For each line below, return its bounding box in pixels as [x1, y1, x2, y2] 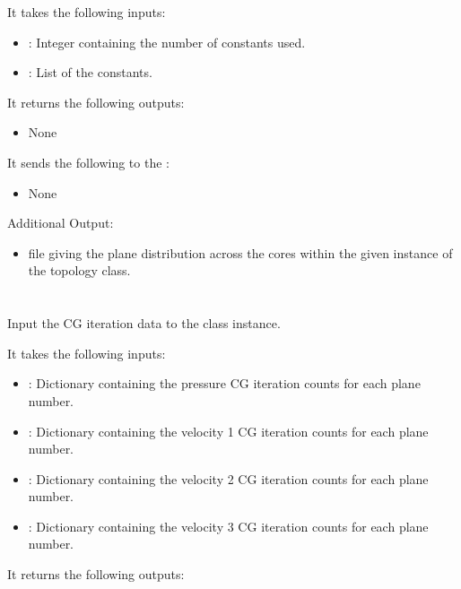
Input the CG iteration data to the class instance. [7, 314, 281, 333]
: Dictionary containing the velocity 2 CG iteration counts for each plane [28, 469, 429, 488]
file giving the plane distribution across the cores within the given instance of [28, 243, 453, 262]
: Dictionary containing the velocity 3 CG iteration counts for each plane [28, 516, 429, 535]
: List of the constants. [28, 63, 152, 82]
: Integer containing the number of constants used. [28, 32, 306, 51]
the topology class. [28, 261, 131, 280]
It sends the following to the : [7, 152, 170, 171]
